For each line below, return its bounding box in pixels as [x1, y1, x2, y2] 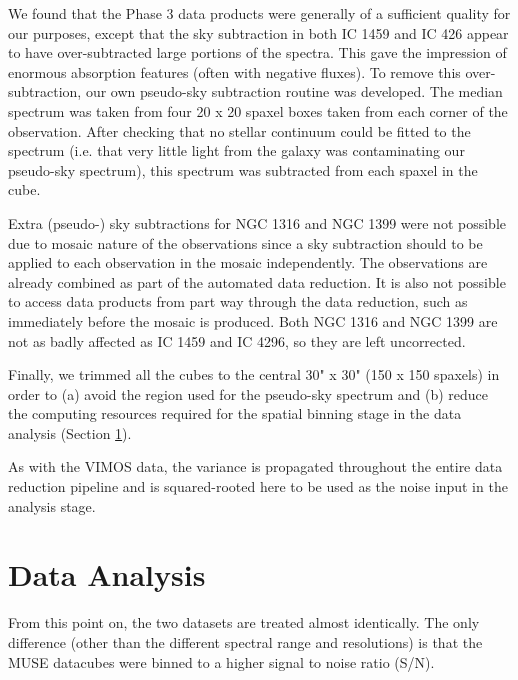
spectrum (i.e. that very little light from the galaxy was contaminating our [8, 140, 465, 161]
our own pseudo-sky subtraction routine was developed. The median [85, 81, 503, 102]
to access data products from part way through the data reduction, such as [8, 291, 468, 312]
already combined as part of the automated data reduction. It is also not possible [8, 271, 506, 292]
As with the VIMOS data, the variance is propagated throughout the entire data [8, 456, 503, 477]
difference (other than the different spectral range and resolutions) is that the [8, 631, 483, 652]
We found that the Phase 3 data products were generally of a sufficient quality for [8, 3, 511, 23]
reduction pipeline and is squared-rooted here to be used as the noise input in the [8, 476, 508, 497]
